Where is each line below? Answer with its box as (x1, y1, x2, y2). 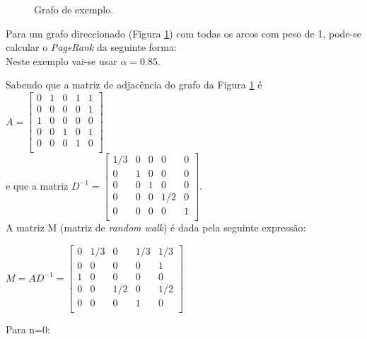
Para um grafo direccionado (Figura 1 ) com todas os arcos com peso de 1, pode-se (6, 25, 361, 40)
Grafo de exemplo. (34, 2, 114, 16)
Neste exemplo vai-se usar (6, 53, 117, 68)
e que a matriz (6, 178, 69, 193)
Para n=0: (6, 322, 50, 337)
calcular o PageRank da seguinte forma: (6, 40, 177, 54)
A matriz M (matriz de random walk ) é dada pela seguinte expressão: (6, 220, 306, 235)
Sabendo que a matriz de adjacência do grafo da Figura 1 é (6, 77, 262, 92)
